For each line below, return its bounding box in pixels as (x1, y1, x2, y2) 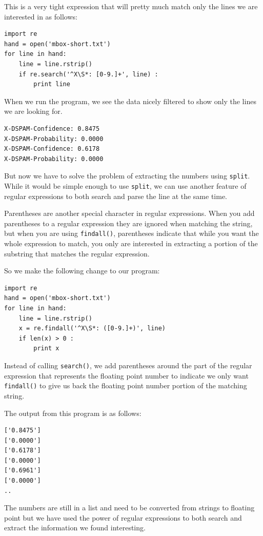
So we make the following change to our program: (4, 265, 160, 276)
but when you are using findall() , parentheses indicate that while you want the (4, 228, 259, 239)
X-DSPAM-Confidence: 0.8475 (4, 125, 100, 132)
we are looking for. (4, 106, 63, 116)
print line (33, 81, 70, 88)
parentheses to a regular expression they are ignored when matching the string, (4, 217, 253, 228)
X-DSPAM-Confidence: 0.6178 (4, 145, 100, 153)
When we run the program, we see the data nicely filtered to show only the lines (4, 95, 256, 106)
